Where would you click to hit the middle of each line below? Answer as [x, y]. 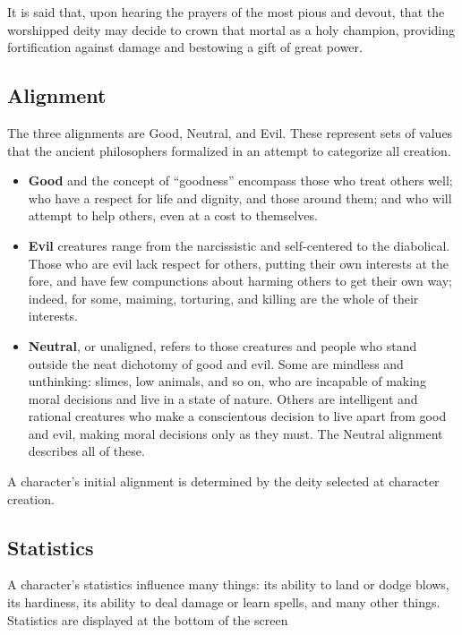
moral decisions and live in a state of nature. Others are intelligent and [223, 398]
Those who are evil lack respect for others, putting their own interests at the [238, 263]
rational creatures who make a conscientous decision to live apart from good [237, 416]
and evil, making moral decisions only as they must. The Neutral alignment [235, 433]
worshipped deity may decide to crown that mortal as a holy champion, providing [231, 29]
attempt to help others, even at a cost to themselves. [173, 215]
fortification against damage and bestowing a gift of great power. [185, 47]
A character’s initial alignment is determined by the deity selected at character [223, 481]
